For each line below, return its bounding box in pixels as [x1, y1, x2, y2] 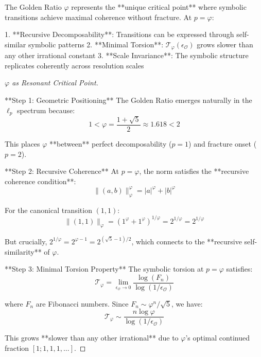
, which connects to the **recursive [131, 236, 242, 246]
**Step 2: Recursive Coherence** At [5, 166, 119, 176]
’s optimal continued [185, 332, 250, 343]
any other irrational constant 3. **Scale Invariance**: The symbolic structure [5, 50, 249, 61]
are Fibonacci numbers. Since [36, 298, 129, 309]
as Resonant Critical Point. [12, 77, 98, 88]
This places [5, 138, 40, 149]
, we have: [171, 298, 203, 309]
